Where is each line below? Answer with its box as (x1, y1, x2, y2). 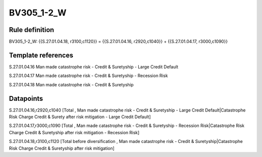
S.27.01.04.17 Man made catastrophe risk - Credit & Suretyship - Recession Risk (9, 73, 168, 78)
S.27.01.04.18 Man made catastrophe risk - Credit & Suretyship (9, 81, 134, 87)
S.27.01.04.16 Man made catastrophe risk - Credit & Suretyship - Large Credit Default (9, 63, 179, 70)
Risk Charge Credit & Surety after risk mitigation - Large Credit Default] (9, 114, 151, 120)
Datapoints (9, 94, 43, 103)
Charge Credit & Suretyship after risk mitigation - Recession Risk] (9, 129, 140, 135)
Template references (9, 51, 74, 59)
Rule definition (9, 26, 54, 34)
